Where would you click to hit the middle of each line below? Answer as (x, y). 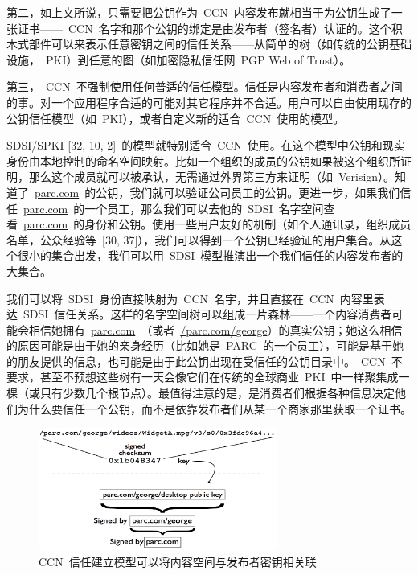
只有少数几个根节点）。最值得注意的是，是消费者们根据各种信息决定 (217, 393)
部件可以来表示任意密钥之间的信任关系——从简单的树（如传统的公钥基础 (220, 44)
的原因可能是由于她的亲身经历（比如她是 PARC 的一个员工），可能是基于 (199, 345)
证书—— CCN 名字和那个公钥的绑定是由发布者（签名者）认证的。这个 (204, 28)
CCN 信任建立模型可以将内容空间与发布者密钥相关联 (178, 562)
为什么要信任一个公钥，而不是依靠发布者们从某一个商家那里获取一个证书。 (214, 408)
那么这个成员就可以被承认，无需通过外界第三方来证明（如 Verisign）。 (212, 177)
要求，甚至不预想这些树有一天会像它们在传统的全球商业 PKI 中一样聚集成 (203, 377)
